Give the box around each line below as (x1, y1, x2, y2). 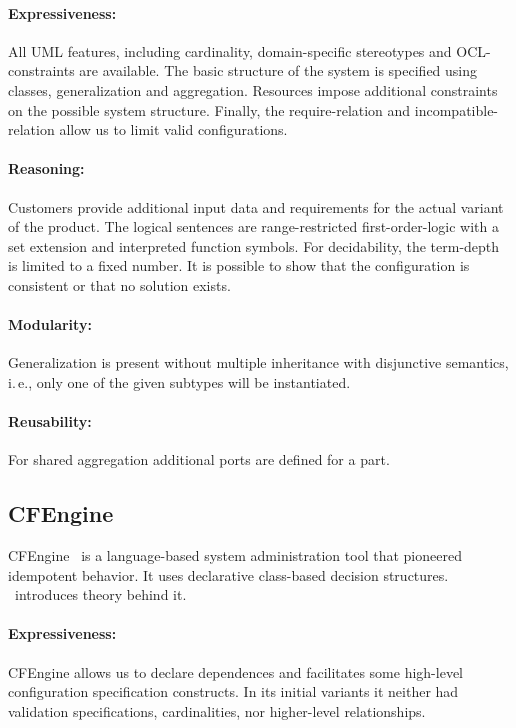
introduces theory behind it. (14, 584, 187, 605)
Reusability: (8, 411, 92, 432)
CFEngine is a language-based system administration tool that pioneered (8, 545, 462, 566)
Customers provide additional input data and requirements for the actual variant (8, 196, 504, 217)
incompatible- (414, 99, 499, 120)
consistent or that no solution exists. (8, 274, 231, 295)
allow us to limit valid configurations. (59, 119, 288, 140)
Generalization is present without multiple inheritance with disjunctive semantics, (8, 352, 509, 373)
